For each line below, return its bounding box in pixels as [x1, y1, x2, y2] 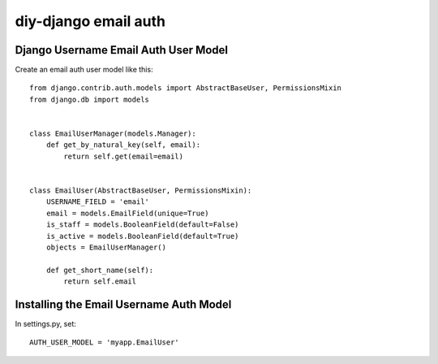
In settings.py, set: [15, 319, 77, 328]
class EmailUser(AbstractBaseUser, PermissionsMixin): [29, 185, 252, 195]
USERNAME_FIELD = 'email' [45, 197, 150, 206]
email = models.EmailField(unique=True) [45, 208, 210, 218]
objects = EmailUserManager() [45, 242, 166, 252]
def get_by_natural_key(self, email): [45, 141, 201, 149]
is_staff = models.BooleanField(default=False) [45, 220, 239, 229]
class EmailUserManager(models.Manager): [29, 129, 196, 138]
